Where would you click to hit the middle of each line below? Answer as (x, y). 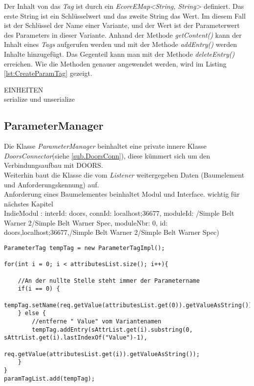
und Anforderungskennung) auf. (52, 184)
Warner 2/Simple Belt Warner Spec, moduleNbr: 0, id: (86, 222)
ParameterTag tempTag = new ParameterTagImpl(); (85, 248)
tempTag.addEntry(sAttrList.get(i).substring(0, (112, 329)
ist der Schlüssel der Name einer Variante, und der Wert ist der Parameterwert (122, 25)
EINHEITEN (24, 89)
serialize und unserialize (39, 99)
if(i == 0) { (39, 289)
